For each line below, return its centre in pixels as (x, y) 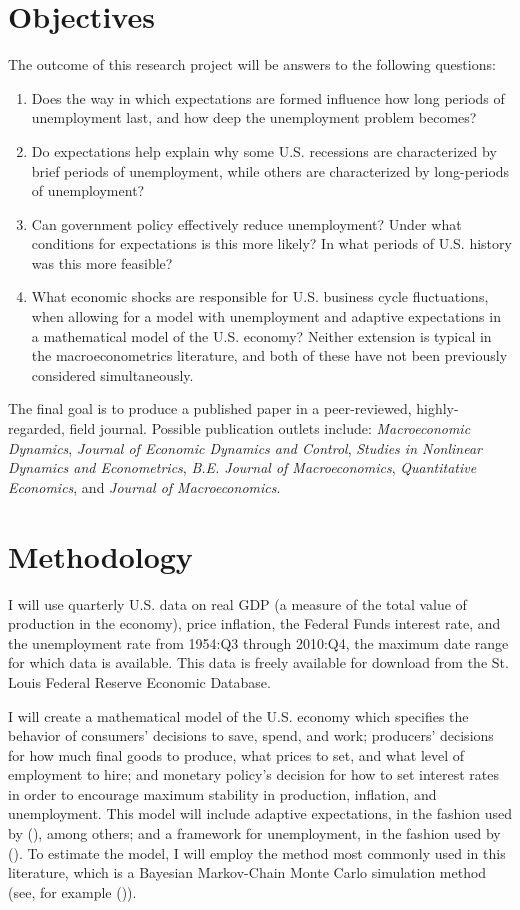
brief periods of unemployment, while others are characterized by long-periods (270, 170)
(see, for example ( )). (72, 891)
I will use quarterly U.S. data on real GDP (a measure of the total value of (237, 603)
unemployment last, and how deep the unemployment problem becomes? (254, 117)
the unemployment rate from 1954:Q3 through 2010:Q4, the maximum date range (258, 642)
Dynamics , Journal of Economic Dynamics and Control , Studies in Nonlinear (245, 447)
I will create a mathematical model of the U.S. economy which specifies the (238, 715)
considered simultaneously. (112, 374)
